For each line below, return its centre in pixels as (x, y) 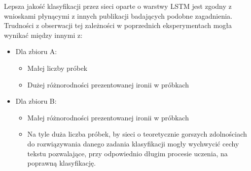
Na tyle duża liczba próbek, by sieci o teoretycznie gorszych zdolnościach (137, 134)
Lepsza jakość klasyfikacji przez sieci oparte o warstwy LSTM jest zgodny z (118, 6)
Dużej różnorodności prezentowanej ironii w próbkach (108, 84)
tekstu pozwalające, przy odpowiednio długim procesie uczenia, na (127, 153)
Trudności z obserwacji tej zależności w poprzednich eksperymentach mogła (118, 25)
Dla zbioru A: (36, 51)
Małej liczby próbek (57, 68)
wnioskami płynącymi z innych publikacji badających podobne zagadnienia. (118, 15)
